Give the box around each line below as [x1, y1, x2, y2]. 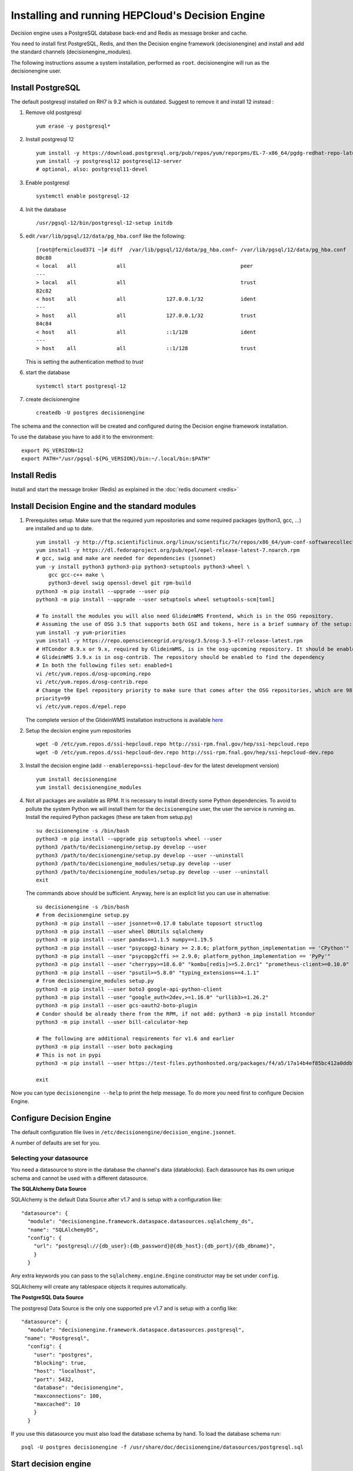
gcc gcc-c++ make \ [48, 571, 105, 578]
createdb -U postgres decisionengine [36, 410, 145, 416]
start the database [25, 369, 70, 376]
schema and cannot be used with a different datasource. [11, 1174, 148, 1182]
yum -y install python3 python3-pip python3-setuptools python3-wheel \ [36, 563, 250, 570]
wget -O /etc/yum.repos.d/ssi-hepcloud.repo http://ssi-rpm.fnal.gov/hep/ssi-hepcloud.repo [36, 741, 309, 747]
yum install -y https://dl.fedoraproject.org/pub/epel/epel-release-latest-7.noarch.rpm [36, 547, 300, 553]
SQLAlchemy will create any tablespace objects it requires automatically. [11, 1283, 188, 1290]
